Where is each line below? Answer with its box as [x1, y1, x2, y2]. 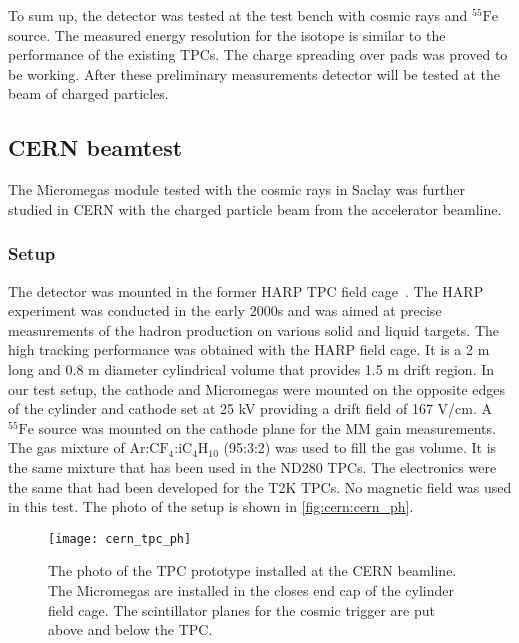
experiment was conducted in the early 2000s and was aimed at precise [8, 300, 442, 321]
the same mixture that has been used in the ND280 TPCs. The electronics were [8, 456, 497, 477]
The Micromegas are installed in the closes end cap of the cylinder [48, 579, 454, 600]
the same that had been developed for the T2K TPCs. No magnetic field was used [8, 476, 512, 497]
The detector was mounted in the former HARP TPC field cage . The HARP [8, 280, 484, 301]
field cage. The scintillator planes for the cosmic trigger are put [48, 599, 435, 620]
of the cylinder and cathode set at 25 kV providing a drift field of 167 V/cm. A [8, 398, 492, 419]
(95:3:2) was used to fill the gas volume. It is [223, 437, 497, 458]
